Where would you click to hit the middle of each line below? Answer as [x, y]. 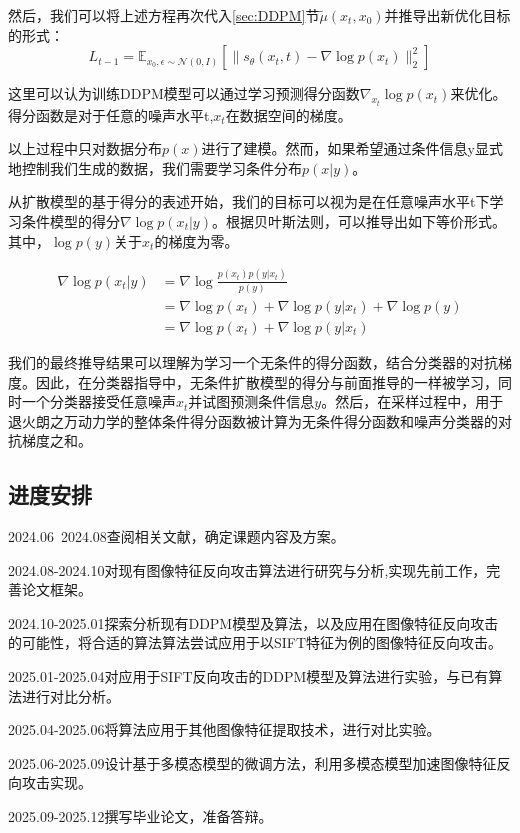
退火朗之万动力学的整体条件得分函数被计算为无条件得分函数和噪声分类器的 [253, 420]
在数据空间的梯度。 [288, 114]
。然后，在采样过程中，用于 [412, 401]
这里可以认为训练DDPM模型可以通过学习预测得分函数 [184, 93]
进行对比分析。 [70, 695]
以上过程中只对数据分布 [85, 148]
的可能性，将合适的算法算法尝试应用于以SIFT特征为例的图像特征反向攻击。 [255, 642]
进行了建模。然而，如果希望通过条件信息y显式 [352, 148]
